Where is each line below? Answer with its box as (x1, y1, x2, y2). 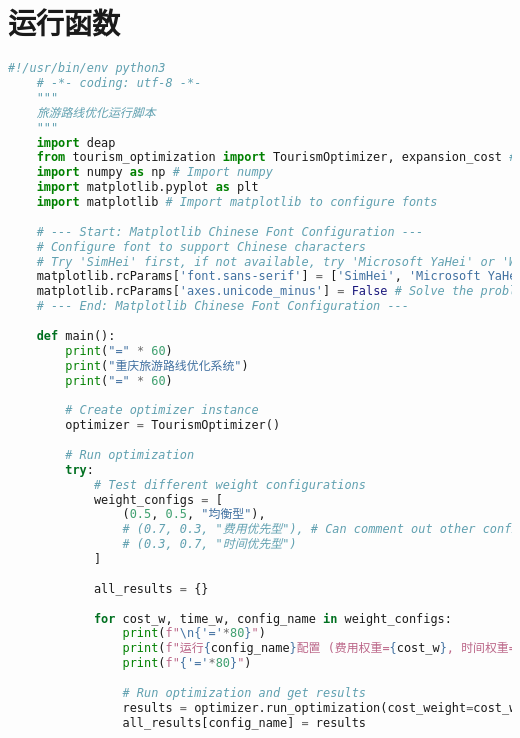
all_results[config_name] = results (122, 715, 366, 730)
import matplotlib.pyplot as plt (36, 180, 259, 195)
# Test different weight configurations (93, 477, 366, 492)
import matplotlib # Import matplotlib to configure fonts (36, 195, 438, 209)
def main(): (36, 328, 116, 343)
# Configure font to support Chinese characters (36, 239, 366, 254)
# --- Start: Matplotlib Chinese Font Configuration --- (36, 224, 424, 239)
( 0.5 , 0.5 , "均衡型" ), (122, 507, 266, 522)
